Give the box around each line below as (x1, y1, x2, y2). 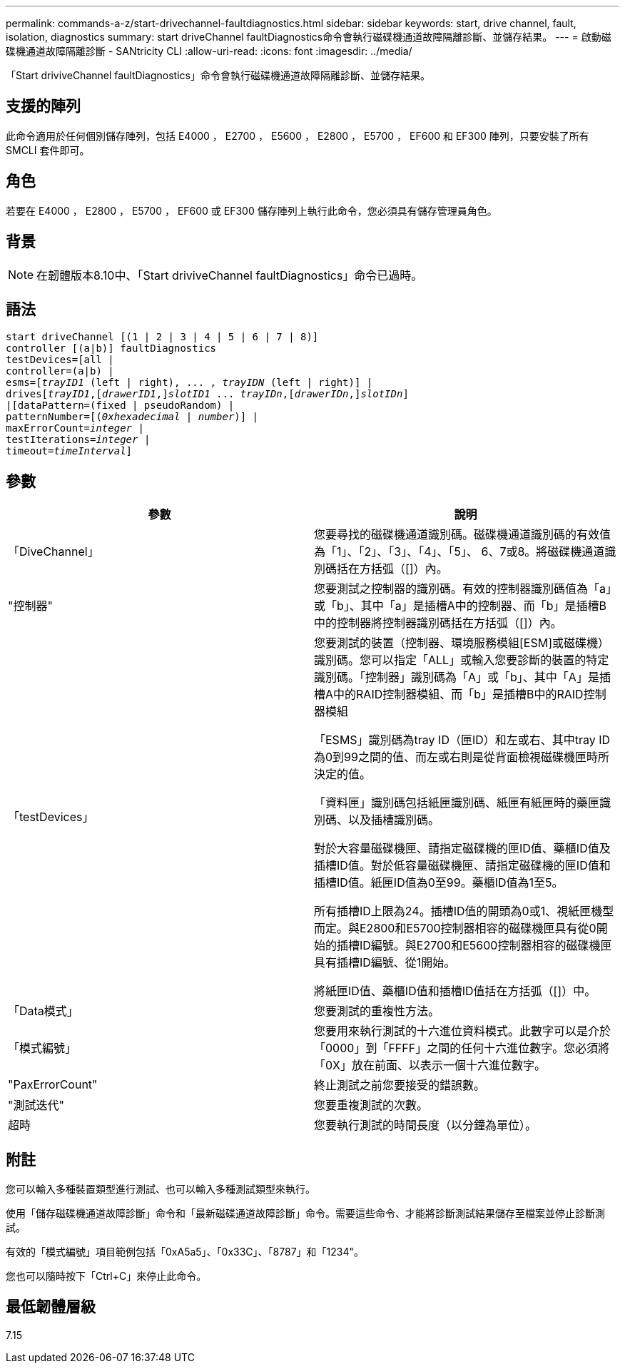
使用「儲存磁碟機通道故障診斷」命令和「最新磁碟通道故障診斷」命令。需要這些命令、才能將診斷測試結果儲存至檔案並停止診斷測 (6, 1207, 605, 1220)
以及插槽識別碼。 (348, 813, 440, 828)
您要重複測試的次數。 (314, 1098, 429, 1113)
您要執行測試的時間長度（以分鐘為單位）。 (314, 1118, 537, 1133)
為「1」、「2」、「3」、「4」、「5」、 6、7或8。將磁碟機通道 (314, 544, 605, 559)
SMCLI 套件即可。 (6, 143, 90, 156)
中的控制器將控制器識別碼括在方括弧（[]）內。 (314, 616, 562, 631)
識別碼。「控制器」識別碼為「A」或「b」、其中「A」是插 (314, 670, 611, 685)
